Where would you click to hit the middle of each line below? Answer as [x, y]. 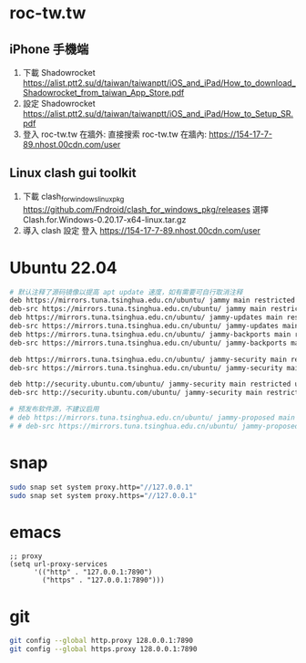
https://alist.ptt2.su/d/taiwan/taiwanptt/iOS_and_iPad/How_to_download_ [159, 83]
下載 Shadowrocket [59, 73]
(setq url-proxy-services [58, 565]
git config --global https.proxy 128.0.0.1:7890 [103, 649]
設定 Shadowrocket [59, 104]
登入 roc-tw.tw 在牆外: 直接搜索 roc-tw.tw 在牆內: [115, 134]
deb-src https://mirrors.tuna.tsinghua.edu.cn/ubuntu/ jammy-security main [156, 368]
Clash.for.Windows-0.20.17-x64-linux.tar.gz [104, 219]
